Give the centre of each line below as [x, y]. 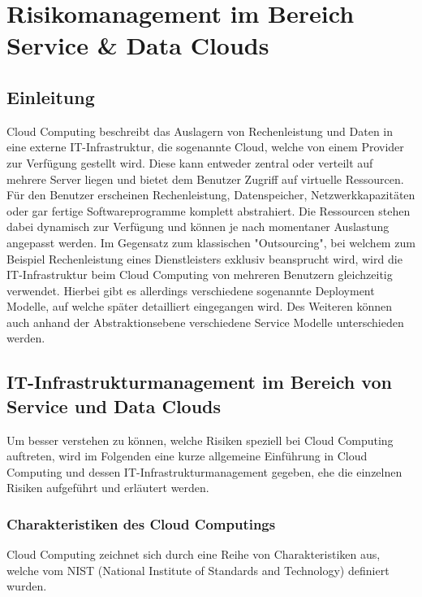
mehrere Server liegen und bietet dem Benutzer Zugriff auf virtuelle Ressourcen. [205, 179]
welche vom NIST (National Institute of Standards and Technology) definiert [198, 570]
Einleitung [51, 96]
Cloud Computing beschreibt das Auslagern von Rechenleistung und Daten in [200, 131]
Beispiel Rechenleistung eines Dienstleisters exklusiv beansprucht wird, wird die [205, 258]
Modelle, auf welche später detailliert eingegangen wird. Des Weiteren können [199, 306]
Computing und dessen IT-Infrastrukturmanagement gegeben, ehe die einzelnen [205, 471]
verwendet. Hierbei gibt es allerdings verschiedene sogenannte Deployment [191, 290]
